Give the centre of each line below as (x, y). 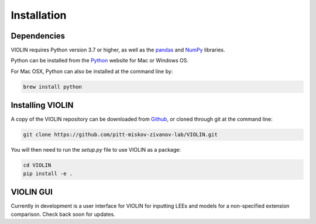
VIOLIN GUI (32, 192)
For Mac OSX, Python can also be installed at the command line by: (92, 71)
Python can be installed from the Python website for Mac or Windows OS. (99, 61)
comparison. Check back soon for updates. (63, 214)
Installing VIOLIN (42, 105)
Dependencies (38, 36)
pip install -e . (48, 173)
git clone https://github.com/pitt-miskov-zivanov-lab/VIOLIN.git (120, 135)
